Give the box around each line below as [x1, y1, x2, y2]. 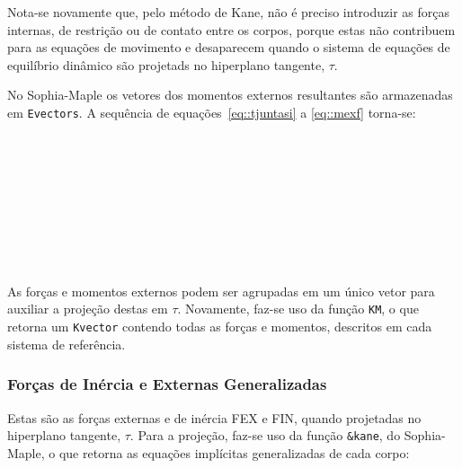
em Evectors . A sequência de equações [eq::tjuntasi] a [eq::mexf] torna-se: [7, 102, 416, 121]
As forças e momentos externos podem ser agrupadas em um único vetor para [7, 281, 435, 300]
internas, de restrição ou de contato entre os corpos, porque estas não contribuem [7, 20, 456, 39]
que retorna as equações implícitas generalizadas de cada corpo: [58, 443, 410, 462]
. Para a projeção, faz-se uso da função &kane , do [129, 426, 401, 445]
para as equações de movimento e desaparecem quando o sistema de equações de [7, 38, 450, 57]
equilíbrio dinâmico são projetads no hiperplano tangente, [7, 55, 325, 74]
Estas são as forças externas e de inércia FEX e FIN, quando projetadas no [7, 408, 422, 427]
